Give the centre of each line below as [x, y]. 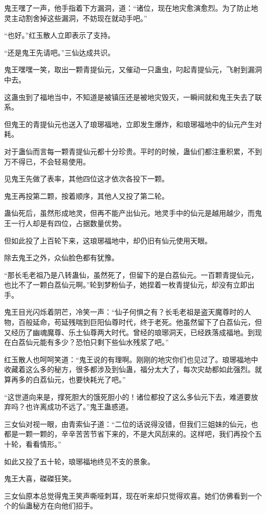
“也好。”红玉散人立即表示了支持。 [60, 35]
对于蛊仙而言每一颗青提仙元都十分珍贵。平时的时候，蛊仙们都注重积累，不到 [133, 151]
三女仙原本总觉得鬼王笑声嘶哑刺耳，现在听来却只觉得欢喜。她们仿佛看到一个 [133, 495]
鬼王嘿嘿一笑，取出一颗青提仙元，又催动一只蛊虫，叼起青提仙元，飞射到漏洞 [133, 69]
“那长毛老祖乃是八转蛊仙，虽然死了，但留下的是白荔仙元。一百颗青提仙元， [131, 274]
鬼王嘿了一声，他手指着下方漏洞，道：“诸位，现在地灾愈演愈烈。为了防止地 [131, 8]
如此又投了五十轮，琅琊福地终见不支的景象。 [79, 461]
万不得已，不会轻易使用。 [47, 161]
